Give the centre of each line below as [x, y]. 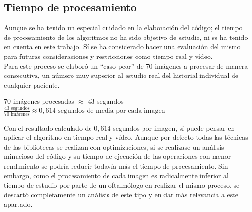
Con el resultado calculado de [48, 127]
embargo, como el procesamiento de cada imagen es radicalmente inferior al [116, 175]
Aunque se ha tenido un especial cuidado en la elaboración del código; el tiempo [123, 28]
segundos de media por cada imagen [112, 111]
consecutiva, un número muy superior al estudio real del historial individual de [121, 75]
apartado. [18, 204]
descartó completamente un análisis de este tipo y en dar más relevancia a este [121, 194]
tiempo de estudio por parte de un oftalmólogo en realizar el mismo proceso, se [122, 185]
